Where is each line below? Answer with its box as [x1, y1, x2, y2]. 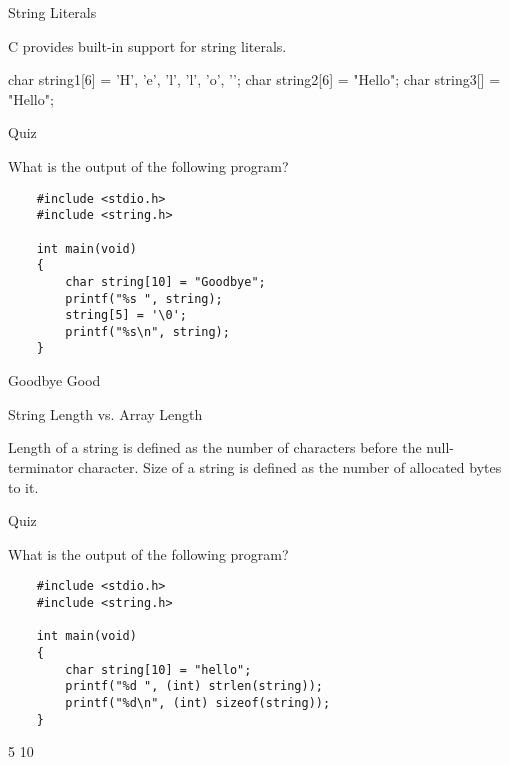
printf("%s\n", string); [65, 324, 230, 339]
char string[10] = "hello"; [65, 662, 252, 677]
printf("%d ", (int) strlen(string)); [65, 679, 323, 694]
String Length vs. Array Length [8, 403, 203, 424]
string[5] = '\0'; [65, 308, 187, 323]
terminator [8, 456, 74, 477]
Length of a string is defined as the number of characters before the [8, 437, 422, 458]
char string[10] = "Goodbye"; [65, 274, 266, 289]
